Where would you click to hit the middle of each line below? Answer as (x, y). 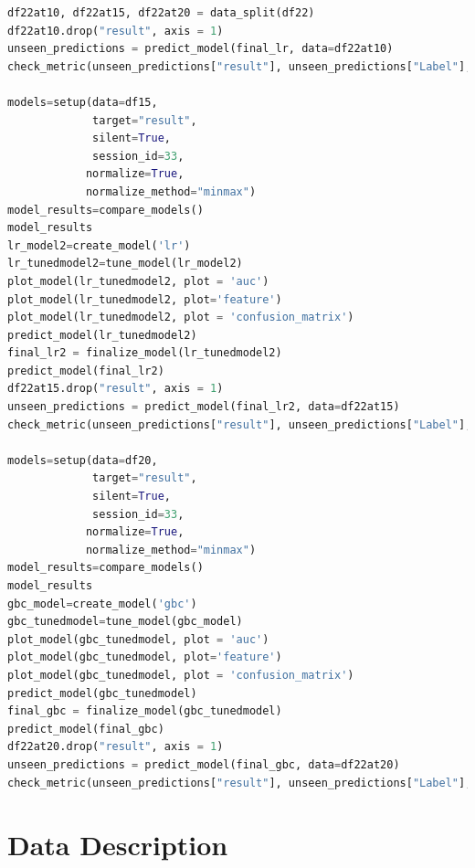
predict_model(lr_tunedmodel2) (102, 335)
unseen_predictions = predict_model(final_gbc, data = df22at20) (204, 764)
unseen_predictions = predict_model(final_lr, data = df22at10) (201, 49)
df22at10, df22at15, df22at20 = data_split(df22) (161, 13)
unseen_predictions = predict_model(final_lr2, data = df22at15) (204, 407)
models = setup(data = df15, (83, 102)
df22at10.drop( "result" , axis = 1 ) (116, 31)
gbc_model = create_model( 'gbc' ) (102, 603)
